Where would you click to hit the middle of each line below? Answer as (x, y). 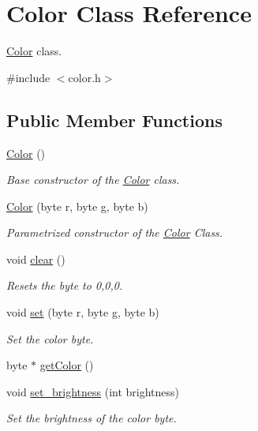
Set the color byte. (50, 338)
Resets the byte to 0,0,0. (65, 285)
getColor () (67, 365)
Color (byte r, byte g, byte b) (77, 206)
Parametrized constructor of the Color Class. (115, 232)
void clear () (36, 259)
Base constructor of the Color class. (93, 180)
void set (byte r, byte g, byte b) (83, 312)
